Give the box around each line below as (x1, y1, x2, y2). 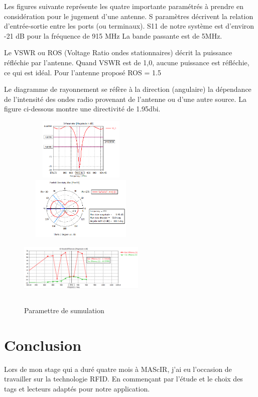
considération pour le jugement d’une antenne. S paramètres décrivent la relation (4, 11, 253, 21)
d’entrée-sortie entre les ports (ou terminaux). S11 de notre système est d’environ (4, 21, 254, 31)
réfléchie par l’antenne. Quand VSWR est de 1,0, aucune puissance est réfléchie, (4, 57, 249, 67)
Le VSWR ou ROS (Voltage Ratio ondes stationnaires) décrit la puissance (4, 47, 232, 58)
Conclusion (4, 334, 82, 355)
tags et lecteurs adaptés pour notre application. (4, 383, 150, 393)
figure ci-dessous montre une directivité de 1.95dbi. (4, 103, 161, 114)
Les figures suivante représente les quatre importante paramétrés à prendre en (4, 1, 243, 11)
